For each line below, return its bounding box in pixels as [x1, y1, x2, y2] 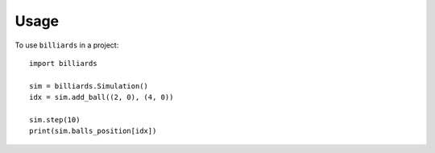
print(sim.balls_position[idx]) [29, 126, 157, 136]
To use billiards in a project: [14, 40, 119, 50]
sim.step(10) [29, 115, 81, 124]
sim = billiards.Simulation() [29, 81, 149, 90]
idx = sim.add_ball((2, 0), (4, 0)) [29, 93, 174, 102]
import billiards [29, 59, 97, 68]
